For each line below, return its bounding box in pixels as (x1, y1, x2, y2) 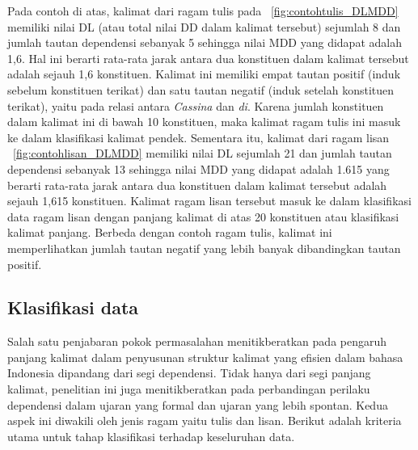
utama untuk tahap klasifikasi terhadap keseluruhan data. (7, 427, 295, 444)
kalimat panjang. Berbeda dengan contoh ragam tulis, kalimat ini (7, 224, 332, 241)
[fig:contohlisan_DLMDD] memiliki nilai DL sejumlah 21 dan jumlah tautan (13, 145, 392, 162)
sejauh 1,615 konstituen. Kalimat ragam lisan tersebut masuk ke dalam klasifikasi (7, 192, 412, 209)
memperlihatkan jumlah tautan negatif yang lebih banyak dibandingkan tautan (7, 239, 401, 256)
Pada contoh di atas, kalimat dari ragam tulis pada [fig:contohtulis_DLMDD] (7, 2, 399, 19)
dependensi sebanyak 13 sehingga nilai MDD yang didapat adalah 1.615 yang (7, 160, 390, 177)
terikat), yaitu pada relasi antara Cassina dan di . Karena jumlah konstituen (7, 97, 384, 114)
